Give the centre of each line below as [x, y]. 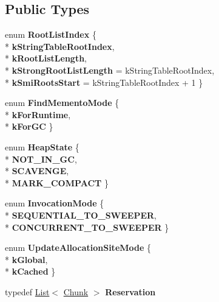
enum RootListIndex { [51, 34]
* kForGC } [29, 126]
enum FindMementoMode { [62, 103]
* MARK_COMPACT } [57, 182]
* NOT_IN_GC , [41, 159]
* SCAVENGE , [37, 171]
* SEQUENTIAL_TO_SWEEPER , [81, 215]
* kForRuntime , [38, 114]
